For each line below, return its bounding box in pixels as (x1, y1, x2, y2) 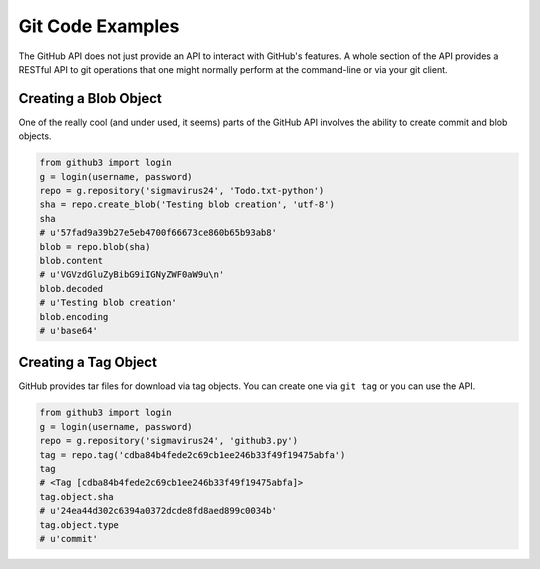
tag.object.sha (39, 491, 114, 502)
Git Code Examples (18, 15, 180, 37)
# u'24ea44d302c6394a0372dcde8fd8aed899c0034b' (39, 505, 277, 517)
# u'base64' (39, 325, 99, 336)
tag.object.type (39, 519, 120, 530)
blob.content (39, 255, 104, 266)
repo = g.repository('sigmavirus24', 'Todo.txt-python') (39, 185, 325, 196)
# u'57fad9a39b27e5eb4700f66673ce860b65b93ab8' (39, 227, 277, 239)
